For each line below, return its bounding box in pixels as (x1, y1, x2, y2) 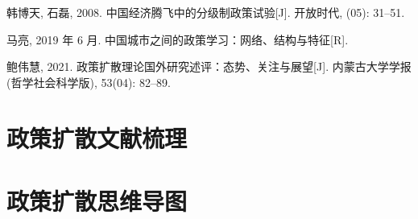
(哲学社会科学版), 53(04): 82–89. (6, 73, 171, 90)
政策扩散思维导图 (6, 184, 188, 217)
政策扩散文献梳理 (6, 121, 188, 154)
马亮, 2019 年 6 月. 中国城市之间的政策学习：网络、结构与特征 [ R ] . (6, 31, 349, 48)
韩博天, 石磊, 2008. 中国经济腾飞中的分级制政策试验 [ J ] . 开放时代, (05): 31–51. (6, 4, 405, 20)
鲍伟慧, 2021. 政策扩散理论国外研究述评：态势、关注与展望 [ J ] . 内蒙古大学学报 (6, 58, 412, 75)
